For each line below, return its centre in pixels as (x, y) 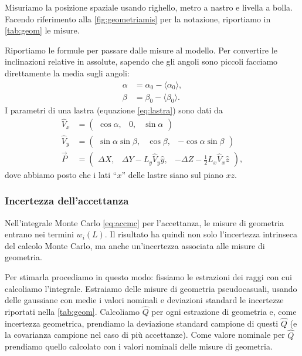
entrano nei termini (39, 234)
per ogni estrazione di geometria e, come (224, 311)
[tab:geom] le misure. (42, 30)
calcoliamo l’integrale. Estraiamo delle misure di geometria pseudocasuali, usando (151, 288)
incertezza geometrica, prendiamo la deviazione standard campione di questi (142, 323)
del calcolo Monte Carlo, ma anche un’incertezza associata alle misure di (135, 245)
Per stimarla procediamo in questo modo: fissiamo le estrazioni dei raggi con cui (148, 276)
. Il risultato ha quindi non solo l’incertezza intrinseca (201, 234)
